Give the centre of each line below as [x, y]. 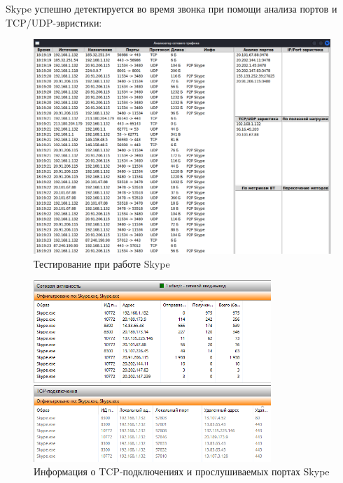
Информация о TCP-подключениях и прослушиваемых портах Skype [182, 471]
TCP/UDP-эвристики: [54, 22]
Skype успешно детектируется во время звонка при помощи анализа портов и [171, 8]
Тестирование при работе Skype [102, 263]
